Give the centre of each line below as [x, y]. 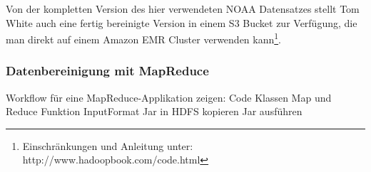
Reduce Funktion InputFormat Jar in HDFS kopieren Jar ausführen [154, 111]
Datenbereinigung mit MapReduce [107, 71]
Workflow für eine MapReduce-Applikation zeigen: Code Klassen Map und [169, 97]
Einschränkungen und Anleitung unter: [108, 145]
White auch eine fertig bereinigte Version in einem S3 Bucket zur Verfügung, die [182, 22]
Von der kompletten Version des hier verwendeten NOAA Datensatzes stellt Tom [183, 9]
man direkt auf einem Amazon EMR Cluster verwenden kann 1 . [143, 38]
